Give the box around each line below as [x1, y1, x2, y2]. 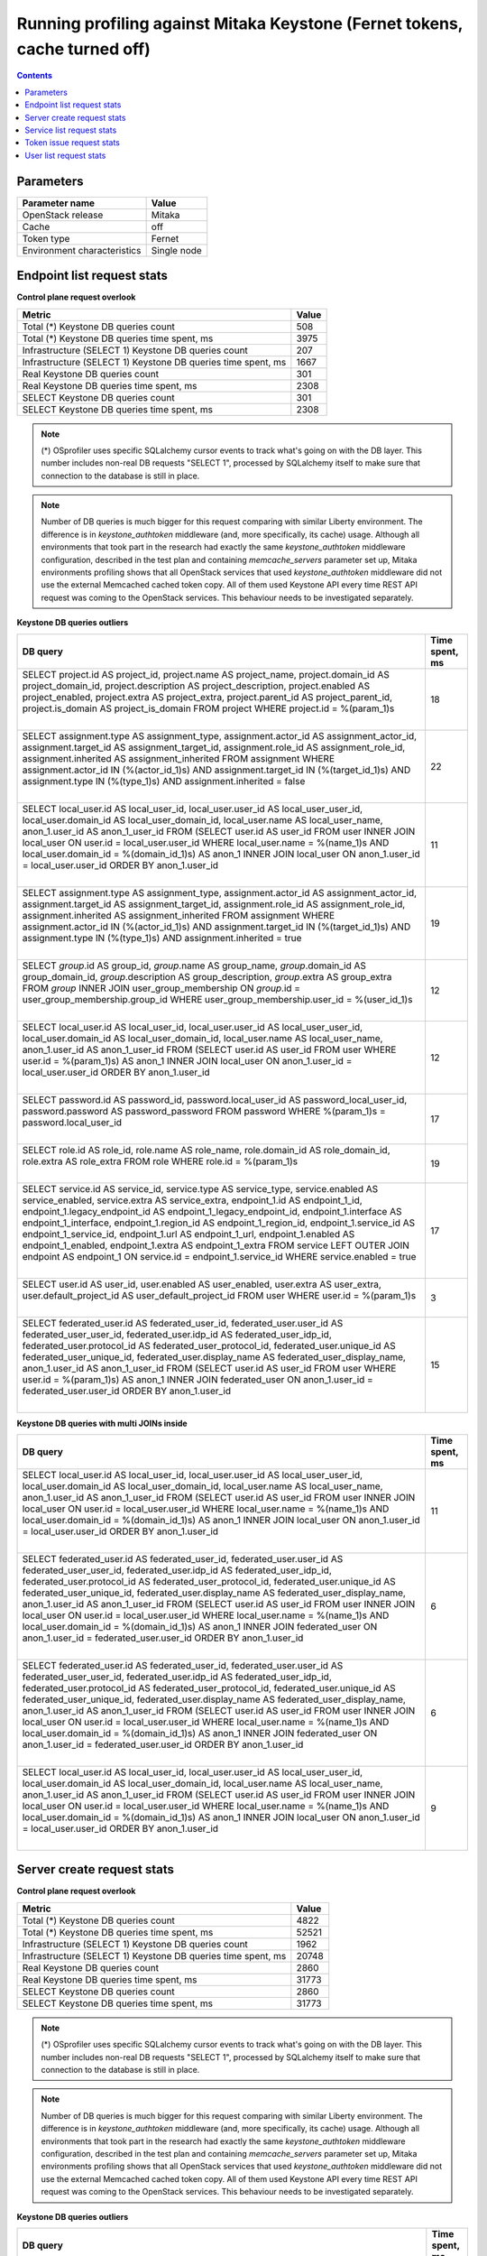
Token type [22, 232, 70, 245]
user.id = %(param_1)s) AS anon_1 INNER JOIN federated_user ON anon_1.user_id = [22, 1373, 373, 1385]
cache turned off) [16, 39, 151, 59]
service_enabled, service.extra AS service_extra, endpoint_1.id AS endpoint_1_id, [22, 1194, 363, 1207]
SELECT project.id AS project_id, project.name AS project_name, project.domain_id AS [22, 668, 390, 680]
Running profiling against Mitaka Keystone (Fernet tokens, [16, 14, 464, 33]
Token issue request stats [24, 137, 121, 148]
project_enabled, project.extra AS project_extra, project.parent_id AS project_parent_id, [22, 690, 392, 703]
